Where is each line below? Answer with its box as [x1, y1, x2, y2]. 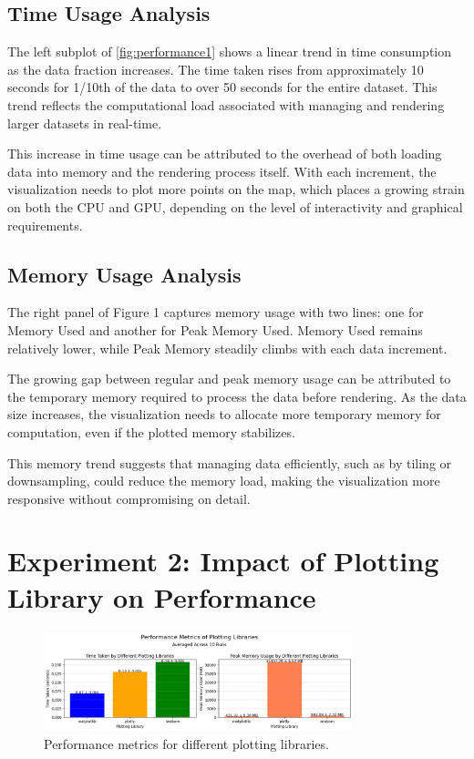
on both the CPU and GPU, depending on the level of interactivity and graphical [7, 197, 463, 216]
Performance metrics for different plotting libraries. [44, 733, 329, 753]
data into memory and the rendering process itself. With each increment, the [7, 161, 437, 180]
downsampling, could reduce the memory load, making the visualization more [7, 471, 440, 490]
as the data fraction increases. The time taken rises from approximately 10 [7, 59, 424, 78]
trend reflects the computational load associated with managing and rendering [7, 95, 445, 114]
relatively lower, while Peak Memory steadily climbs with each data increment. [7, 338, 448, 357]
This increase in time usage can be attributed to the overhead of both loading [7, 144, 442, 163]
